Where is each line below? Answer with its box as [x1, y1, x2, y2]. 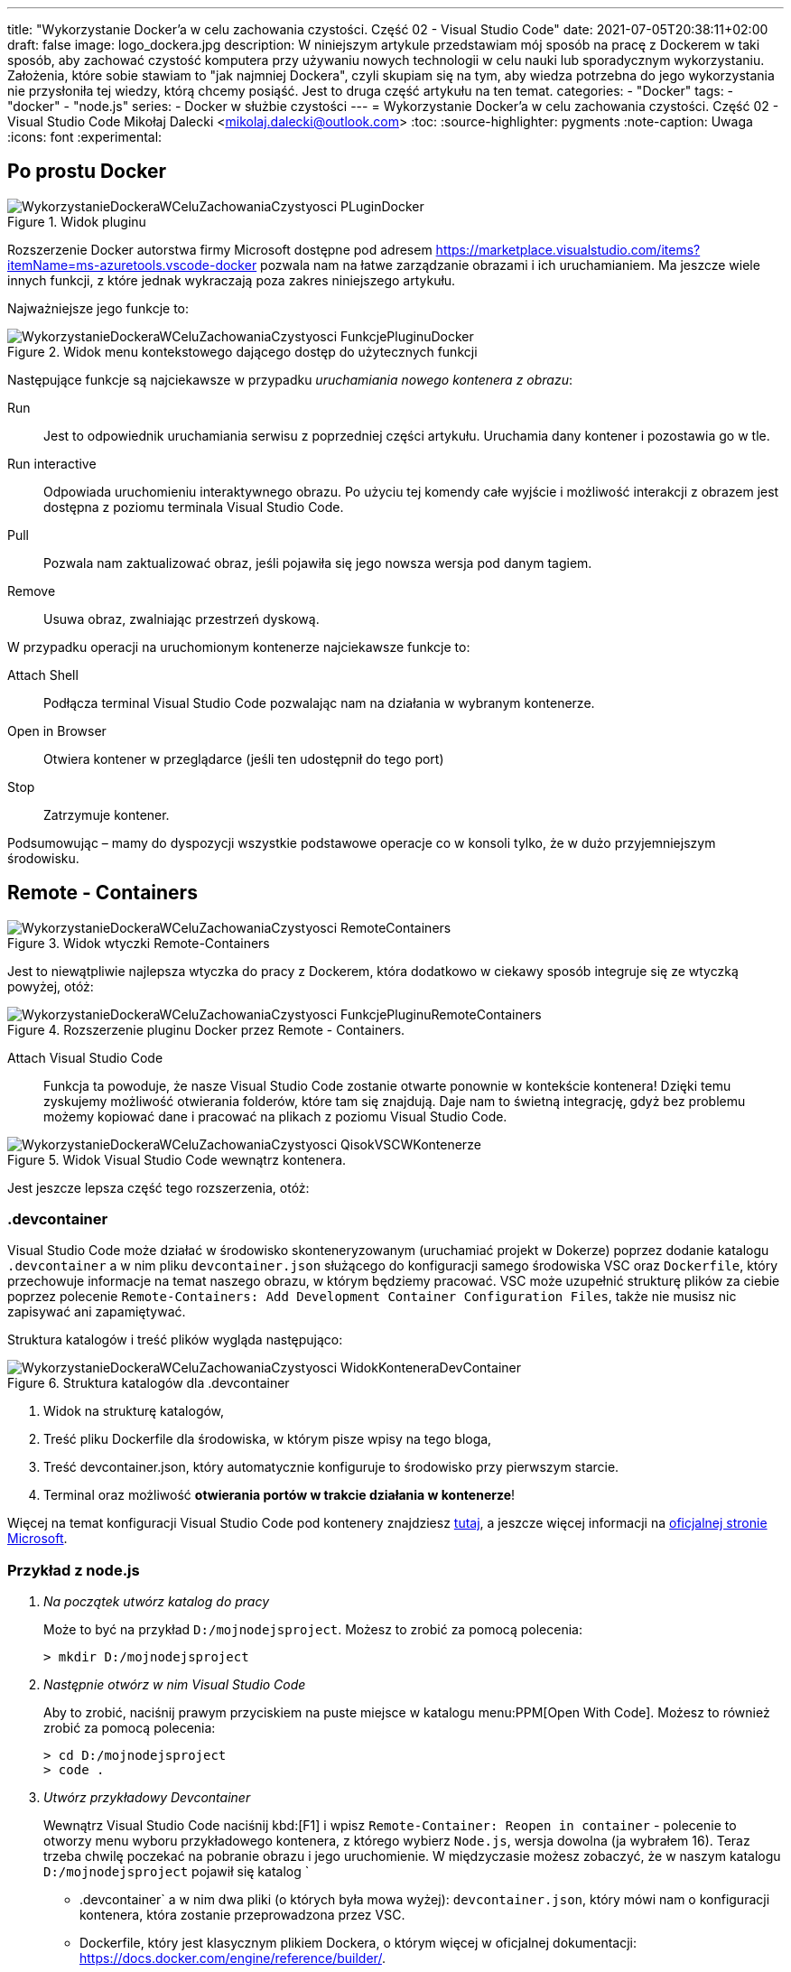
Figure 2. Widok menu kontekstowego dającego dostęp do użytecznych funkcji [7, 343, 478, 359]
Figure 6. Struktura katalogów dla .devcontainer [7, 1375, 290, 1391]
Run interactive [7, 455, 97, 471]
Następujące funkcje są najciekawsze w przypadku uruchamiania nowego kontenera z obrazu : [7, 371, 572, 387]
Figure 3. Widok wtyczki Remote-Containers [7, 935, 270, 951]
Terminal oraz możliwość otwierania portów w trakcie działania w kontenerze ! [43, 1487, 516, 1503]
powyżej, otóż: [7, 978, 94, 994]
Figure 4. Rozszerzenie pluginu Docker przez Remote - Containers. [7, 1021, 405, 1037]
